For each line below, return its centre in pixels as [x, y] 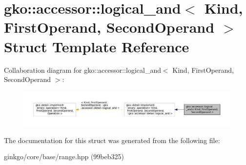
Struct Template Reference [97, 46]
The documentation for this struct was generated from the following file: [112, 140]
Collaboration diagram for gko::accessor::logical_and [82, 70]
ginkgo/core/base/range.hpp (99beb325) [64, 156]
